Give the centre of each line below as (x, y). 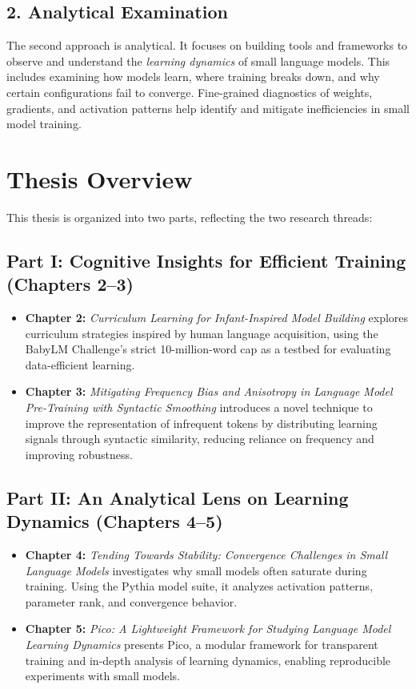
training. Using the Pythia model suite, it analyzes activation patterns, (199, 586)
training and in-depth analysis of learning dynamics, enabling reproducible (208, 660)
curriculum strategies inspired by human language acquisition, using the (202, 333)
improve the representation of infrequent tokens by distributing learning (201, 423)
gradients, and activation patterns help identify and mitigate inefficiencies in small (208, 108)
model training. (44, 124)
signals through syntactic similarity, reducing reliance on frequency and (200, 439)
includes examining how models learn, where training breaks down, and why (193, 77)
